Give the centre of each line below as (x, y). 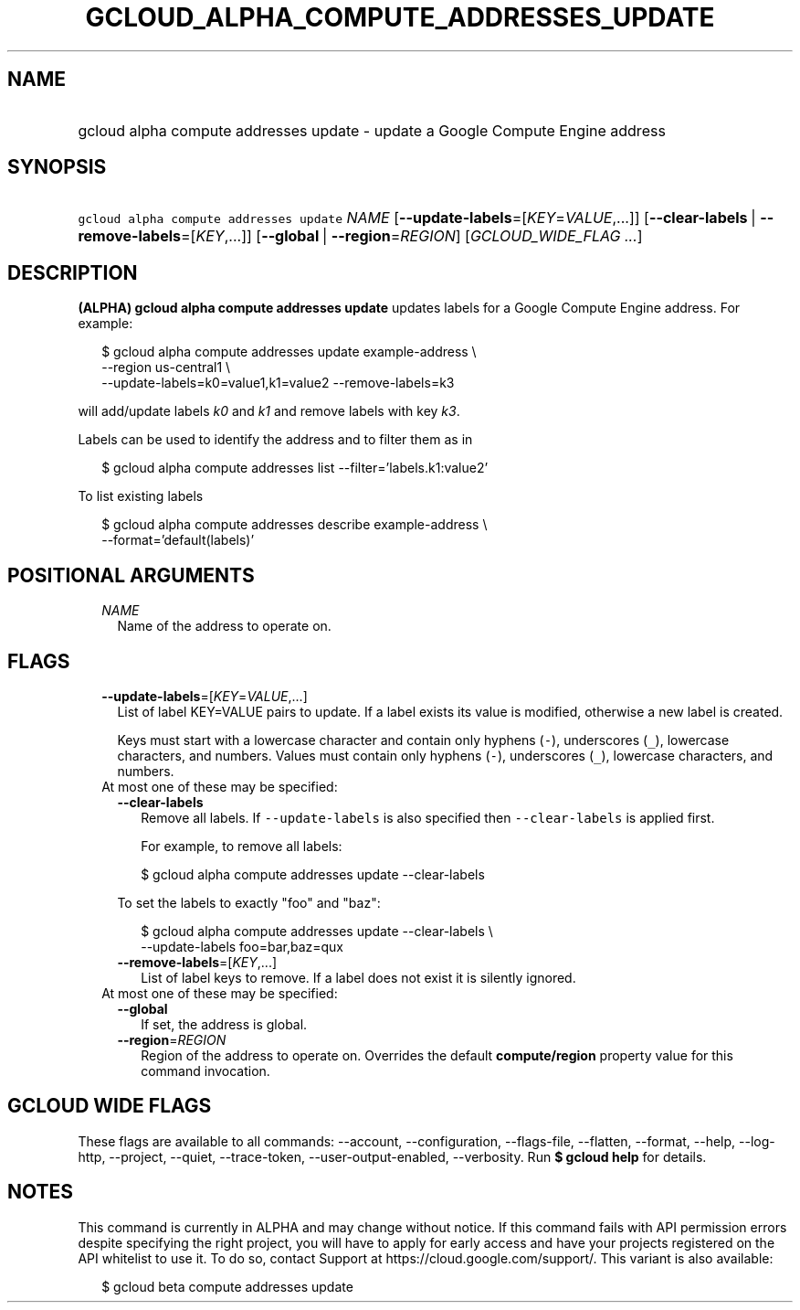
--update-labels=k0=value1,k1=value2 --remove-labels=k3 (278, 383)
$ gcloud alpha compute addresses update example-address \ (289, 352)
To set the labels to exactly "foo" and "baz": (249, 902)
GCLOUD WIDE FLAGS (110, 1106)
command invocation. (205, 1070)
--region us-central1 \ (166, 367)
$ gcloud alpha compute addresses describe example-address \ (295, 525)
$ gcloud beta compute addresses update (227, 1286)
